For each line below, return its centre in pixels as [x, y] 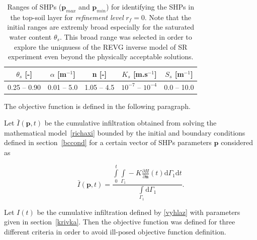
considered [237, 142]
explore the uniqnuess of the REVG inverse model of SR [101, 46]
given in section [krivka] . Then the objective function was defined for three [120, 222]
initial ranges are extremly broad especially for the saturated [101, 27]
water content [30, 36]
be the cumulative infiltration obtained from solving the [131, 123]
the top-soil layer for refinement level [67, 17]
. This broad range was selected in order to [126, 36]
